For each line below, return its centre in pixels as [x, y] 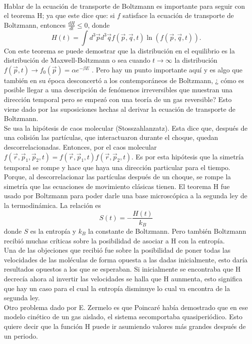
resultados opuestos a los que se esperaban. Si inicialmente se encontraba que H [122, 269]
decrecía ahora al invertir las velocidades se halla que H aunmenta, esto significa [123, 278]
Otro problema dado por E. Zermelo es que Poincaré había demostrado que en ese [126, 307]
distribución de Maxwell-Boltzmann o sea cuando [77, 60]
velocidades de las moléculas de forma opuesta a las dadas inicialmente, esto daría [126, 259]
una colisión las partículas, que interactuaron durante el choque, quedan [111, 137]
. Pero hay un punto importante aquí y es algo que [167, 69]
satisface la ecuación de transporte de [178, 15]
